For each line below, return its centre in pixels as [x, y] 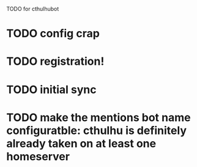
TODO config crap [53, 34]
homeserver [38, 156]
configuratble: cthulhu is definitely [97, 130]
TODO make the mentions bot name [98, 117]
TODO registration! [55, 61]
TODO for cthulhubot [33, 9]
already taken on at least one [81, 143]
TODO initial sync [51, 90]
